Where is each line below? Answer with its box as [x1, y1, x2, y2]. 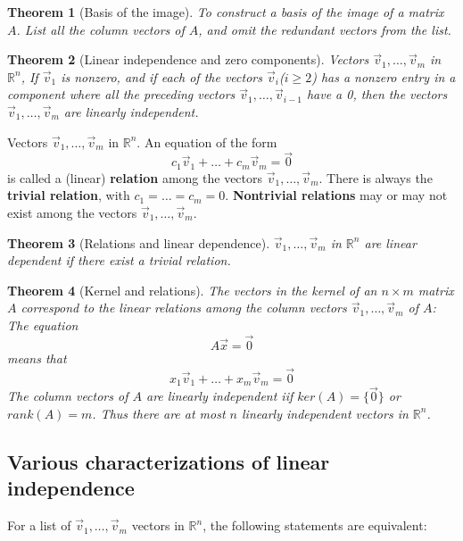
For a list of [7, 516, 71, 535]
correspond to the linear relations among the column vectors [21, 298, 347, 317]
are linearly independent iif [145, 387, 294, 405]
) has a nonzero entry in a [311, 67, 456, 86]
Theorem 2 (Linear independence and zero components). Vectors [7, 50, 369, 69]
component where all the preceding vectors [7, 85, 236, 104]
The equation [7, 315, 79, 334]
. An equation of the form [136, 132, 277, 151]
